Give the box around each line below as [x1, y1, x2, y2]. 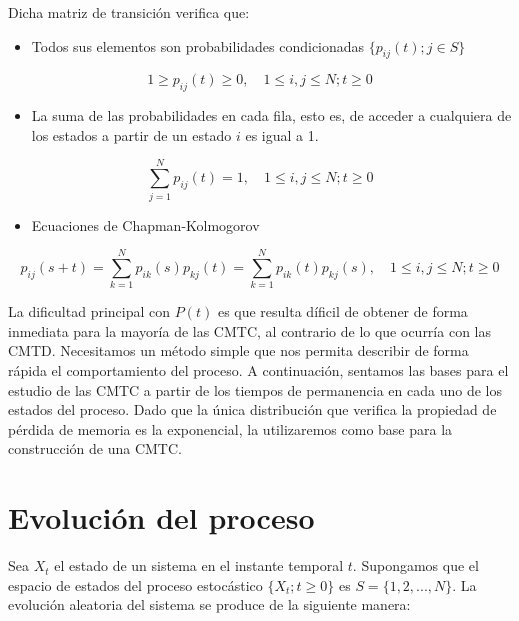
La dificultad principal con [8, 301, 171, 322]
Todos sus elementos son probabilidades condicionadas [31, 35, 365, 56]
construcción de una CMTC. [8, 438, 182, 459]
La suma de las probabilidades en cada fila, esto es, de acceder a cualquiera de [31, 105, 512, 126]
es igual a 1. [245, 124, 319, 145]
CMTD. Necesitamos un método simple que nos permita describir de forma [8, 340, 469, 361]
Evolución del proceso [8, 497, 315, 538]
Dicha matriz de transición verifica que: [8, 2, 250, 22]
